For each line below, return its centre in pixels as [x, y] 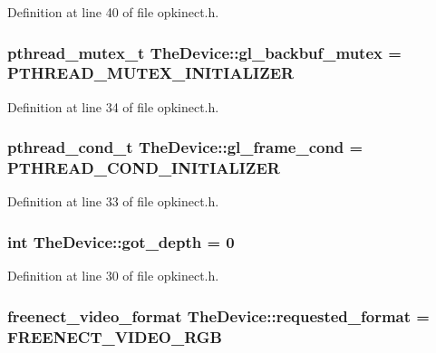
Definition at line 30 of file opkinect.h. [113, 276]
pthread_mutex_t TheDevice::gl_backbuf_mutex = [204, 52]
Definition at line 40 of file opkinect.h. [113, 12]
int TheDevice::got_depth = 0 [121, 241]
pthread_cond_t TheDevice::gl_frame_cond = [185, 147]
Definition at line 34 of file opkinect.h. [113, 106]
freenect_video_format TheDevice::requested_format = [218, 315]
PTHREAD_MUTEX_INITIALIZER [151, 73]
